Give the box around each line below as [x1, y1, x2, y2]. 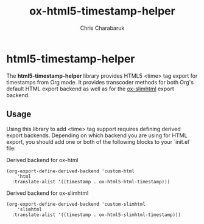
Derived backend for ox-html [6, 156, 79, 163]
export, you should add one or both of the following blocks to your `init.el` [6, 138, 191, 145]
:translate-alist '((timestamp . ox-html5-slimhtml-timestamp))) [12, 211, 181, 218]
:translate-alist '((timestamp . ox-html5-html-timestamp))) [12, 178, 171, 185]
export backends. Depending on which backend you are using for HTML [6, 132, 188, 139]
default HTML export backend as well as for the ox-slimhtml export [6, 85, 175, 92]
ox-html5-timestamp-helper [29, 4, 175, 18]
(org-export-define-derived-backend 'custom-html [6, 168, 135, 174]
